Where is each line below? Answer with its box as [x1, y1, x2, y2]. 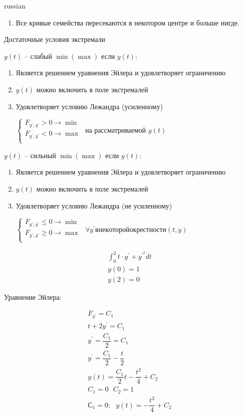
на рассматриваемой [85, 124, 146, 135]
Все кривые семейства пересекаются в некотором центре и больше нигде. [15, 17, 240, 27]
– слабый [24, 50, 52, 61]
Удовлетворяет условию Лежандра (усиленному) [15, 101, 163, 111]
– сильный [24, 150, 56, 160]
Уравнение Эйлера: [4, 292, 62, 302]
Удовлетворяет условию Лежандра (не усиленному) [15, 200, 172, 210]
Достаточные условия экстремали [4, 34, 105, 44]
